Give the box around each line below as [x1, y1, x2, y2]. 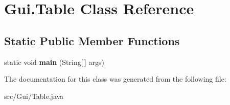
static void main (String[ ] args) [4, 56, 104, 67]
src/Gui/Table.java [4, 90, 64, 101]
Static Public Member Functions [4, 32, 180, 48]
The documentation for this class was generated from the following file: [4, 74, 226, 84]
